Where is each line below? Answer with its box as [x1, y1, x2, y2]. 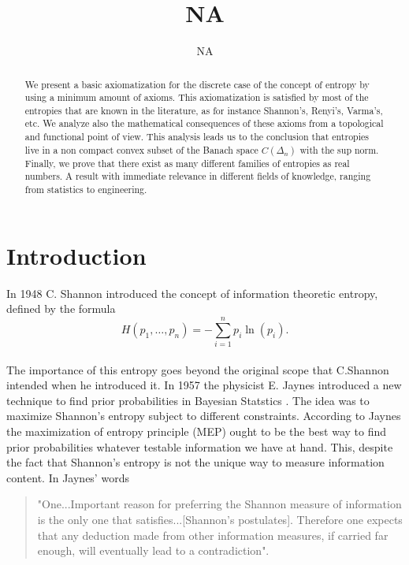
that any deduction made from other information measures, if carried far [37, 526, 389, 543]
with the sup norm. [299, 143, 379, 156]
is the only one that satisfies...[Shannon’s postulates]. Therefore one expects [37, 511, 403, 527]
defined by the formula [6, 300, 116, 317]
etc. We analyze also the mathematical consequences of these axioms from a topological [24, 117, 384, 130]
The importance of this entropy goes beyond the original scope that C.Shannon [6, 361, 389, 377]
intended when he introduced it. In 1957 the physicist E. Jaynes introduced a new [6, 377, 402, 393]
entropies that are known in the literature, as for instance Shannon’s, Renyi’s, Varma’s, [24, 103, 383, 117]
